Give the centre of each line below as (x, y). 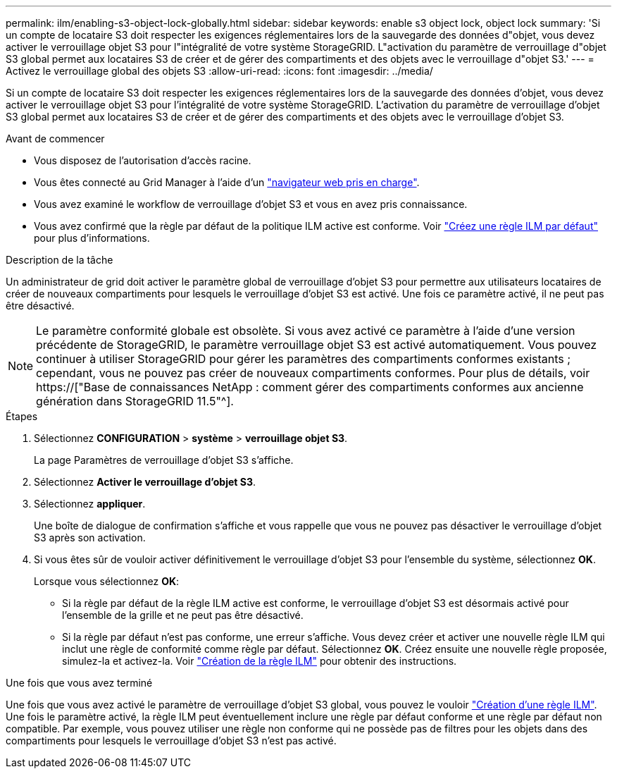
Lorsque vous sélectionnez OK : (107, 581)
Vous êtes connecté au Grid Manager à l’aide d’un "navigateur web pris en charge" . (227, 182)
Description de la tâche (60, 260)
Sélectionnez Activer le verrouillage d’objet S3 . (145, 482)
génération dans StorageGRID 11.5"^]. (135, 401)
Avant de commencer (55, 139)
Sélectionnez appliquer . (90, 504)
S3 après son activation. (90, 537)
